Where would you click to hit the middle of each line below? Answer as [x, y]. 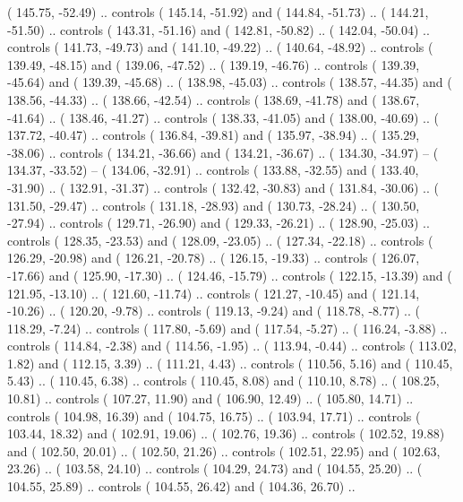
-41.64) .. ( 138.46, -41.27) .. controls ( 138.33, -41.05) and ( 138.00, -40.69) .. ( [223, 117]
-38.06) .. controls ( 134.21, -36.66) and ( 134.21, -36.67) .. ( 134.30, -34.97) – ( [223, 152]
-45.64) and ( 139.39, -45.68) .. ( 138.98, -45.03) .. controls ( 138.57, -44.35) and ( [230, 82]
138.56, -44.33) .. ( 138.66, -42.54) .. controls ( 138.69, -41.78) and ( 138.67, [214, 99]
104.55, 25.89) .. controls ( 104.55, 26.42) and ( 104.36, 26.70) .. [181, 486]
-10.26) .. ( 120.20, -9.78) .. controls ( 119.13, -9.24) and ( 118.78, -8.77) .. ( [214, 311]
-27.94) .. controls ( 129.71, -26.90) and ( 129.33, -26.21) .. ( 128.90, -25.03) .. [219, 223]
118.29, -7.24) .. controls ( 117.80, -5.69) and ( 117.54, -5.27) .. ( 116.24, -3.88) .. [227, 328]
